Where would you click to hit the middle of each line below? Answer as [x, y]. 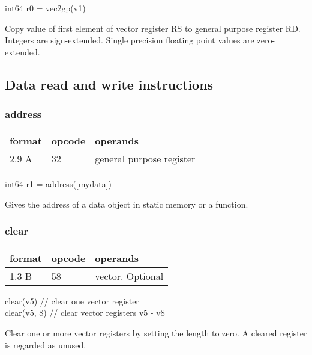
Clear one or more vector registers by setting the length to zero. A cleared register [156, 332]
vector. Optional [129, 276]
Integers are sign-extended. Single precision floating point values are [130, 40]
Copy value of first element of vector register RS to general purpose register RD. [153, 28]
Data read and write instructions [109, 84]
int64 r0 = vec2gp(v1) [45, 8]
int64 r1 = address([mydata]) [58, 184]
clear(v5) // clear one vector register [72, 301]
